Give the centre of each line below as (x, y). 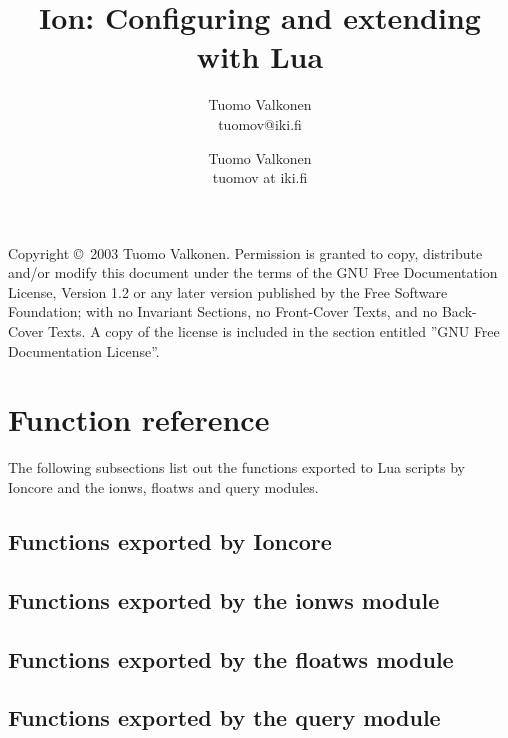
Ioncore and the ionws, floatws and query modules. (163, 486)
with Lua (260, 56)
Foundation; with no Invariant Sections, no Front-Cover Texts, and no (223, 311)
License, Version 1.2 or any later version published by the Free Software (228, 291)
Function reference (139, 419)
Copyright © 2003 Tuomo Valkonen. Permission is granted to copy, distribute (245, 252)
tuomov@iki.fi (260, 123)
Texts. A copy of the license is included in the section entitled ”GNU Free (274, 331)
